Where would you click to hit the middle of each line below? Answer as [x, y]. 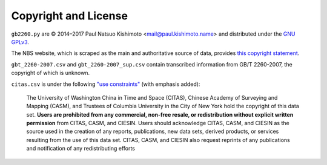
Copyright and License [70, 16]
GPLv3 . [20, 42]
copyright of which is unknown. [51, 73]
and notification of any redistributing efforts [81, 149]
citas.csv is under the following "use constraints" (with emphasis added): [106, 84]
